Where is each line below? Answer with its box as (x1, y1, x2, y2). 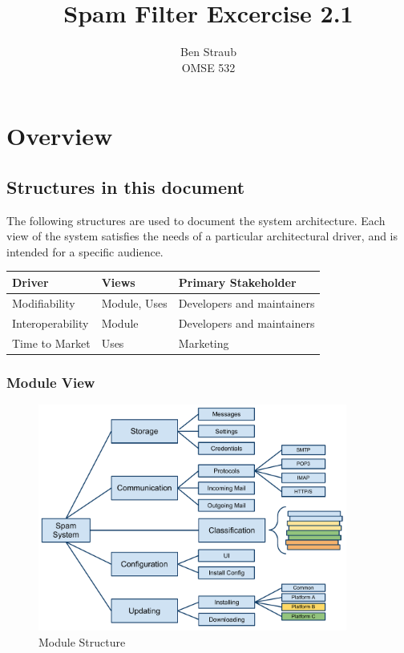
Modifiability (12, 294, 75, 311)
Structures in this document (6, 174, 245, 199)
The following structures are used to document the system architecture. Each (6, 212, 386, 228)
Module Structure (38, 633, 126, 650)
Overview (6, 119, 113, 152)
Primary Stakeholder (178, 273, 297, 290)
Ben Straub (180, 43, 236, 60)
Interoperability (12, 314, 89, 331)
